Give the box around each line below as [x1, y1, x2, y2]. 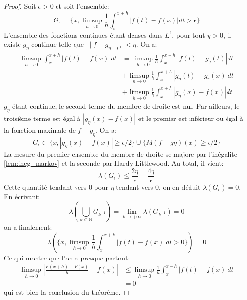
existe [4, 39, 21, 49]
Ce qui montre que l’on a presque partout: [4, 252, 130, 262]
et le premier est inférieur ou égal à [138, 113, 243, 123]
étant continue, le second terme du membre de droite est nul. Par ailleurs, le [12, 101, 240, 111]
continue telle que [31, 39, 84, 49]
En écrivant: [4, 191, 40, 201]
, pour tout [172, 29, 205, 40]
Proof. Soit [4, 1, 36, 11]
